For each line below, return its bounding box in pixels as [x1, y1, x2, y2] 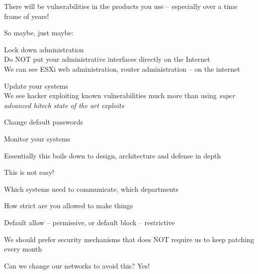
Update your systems [4, 80, 68, 91]
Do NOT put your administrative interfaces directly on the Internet [4, 54, 210, 64]
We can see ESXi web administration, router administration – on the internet [4, 63, 240, 74]
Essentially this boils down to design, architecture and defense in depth [4, 150, 221, 160]
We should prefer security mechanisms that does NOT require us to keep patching [4, 234, 255, 244]
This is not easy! [4, 167, 54, 177]
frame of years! [4, 10, 49, 21]
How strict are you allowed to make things [4, 200, 133, 211]
